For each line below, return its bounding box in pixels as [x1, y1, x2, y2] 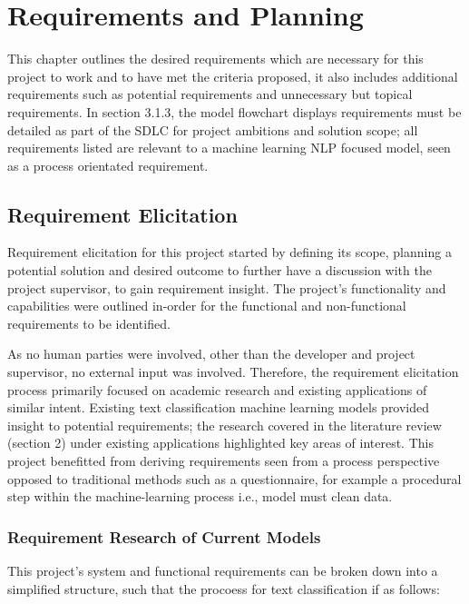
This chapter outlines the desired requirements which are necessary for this [7, 49, 424, 68]
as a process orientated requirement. [7, 155, 209, 174]
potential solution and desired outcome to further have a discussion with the [7, 261, 432, 280]
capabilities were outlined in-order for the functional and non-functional [7, 296, 406, 315]
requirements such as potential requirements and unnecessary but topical [7, 84, 413, 104]
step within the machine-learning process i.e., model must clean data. [7, 487, 393, 506]
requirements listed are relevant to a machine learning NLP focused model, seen [7, 138, 451, 157]
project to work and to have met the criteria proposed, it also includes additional [7, 66, 458, 85]
